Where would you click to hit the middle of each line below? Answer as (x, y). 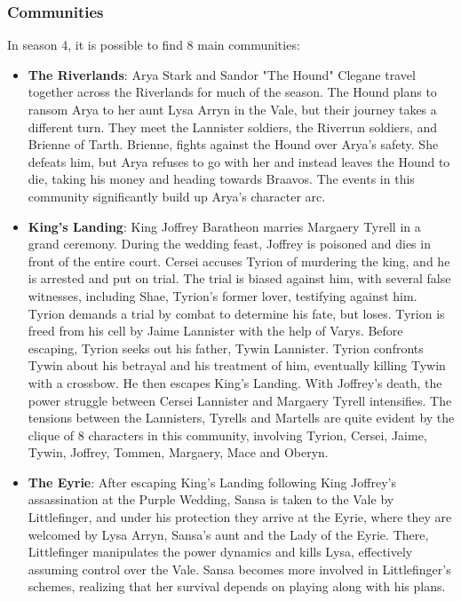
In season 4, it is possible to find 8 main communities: (154, 45)
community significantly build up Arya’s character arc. (177, 196)
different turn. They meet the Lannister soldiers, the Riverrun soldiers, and (233, 127)
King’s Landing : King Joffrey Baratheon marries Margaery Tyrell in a (224, 226)
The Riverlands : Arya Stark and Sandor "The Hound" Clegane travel (222, 74)
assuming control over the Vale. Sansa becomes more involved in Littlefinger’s (239, 569)
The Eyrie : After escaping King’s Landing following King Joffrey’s (212, 482)
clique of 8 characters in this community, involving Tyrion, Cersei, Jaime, (227, 435)
